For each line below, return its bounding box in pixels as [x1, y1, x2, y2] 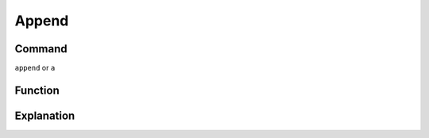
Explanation [14, 109, 75, 122]
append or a [14, 63, 56, 73]
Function [14, 83, 60, 97]
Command [14, 42, 68, 56]
